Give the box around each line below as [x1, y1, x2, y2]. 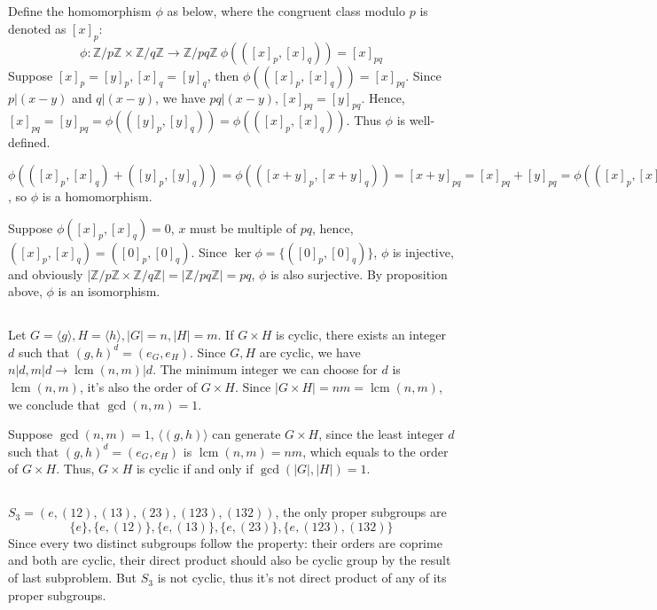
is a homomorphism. [42, 186, 153, 205]
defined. [8, 133, 51, 152]
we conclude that [8, 395, 100, 413]
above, [8, 282, 43, 301]
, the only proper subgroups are [275, 503, 447, 521]
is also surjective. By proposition [270, 264, 448, 283]
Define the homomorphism [8, 2, 152, 20]
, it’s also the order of [79, 377, 197, 395]
